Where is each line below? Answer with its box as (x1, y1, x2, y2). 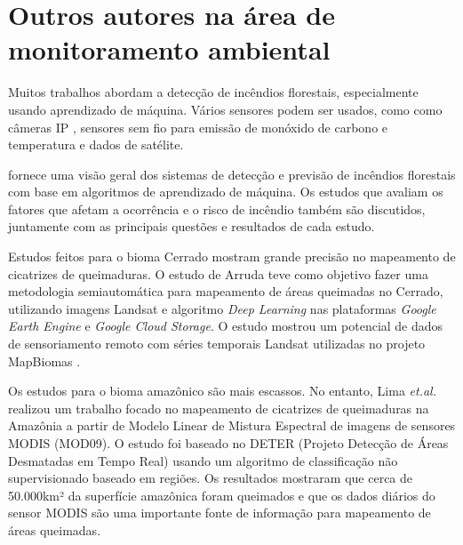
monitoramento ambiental (8, 31, 331, 68)
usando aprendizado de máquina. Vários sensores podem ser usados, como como (8, 100, 443, 118)
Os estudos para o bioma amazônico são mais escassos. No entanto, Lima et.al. (8, 381, 436, 400)
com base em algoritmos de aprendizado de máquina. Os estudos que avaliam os (8, 182, 443, 201)
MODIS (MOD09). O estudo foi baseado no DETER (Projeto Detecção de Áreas (8, 434, 449, 452)
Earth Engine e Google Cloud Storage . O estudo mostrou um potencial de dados (8, 317, 443, 335)
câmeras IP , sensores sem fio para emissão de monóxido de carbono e (8, 117, 388, 136)
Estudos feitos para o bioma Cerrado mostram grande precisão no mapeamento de (8, 247, 456, 266)
